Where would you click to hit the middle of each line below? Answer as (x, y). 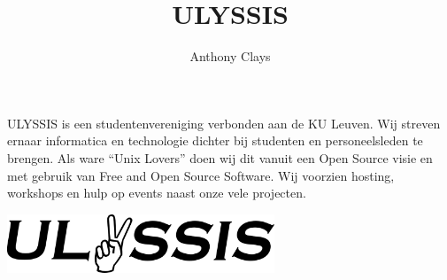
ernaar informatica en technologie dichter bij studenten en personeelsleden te (215, 140)
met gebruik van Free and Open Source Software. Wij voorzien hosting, (201, 175)
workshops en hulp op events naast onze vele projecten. (157, 193)
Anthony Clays (230, 56)
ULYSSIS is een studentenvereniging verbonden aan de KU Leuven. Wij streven (224, 123)
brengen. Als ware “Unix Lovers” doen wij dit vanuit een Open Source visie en (220, 157)
